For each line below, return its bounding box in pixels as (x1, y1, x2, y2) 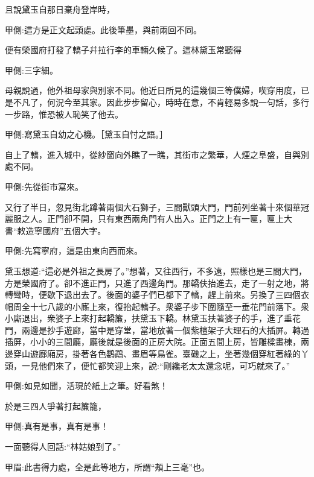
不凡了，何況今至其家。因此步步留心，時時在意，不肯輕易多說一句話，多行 (13, 95, 309, 108)
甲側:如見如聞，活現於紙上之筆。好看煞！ (5, 379, 168, 392)
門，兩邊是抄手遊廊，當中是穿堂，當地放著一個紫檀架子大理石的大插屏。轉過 (5, 323, 309, 336)
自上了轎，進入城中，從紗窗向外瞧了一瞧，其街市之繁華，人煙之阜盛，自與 (5, 148, 301, 160)
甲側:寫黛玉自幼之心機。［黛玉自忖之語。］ (5, 128, 168, 141)
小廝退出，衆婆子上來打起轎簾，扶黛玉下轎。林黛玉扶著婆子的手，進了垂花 (5, 312, 301, 324)
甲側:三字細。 (5, 63, 58, 76)
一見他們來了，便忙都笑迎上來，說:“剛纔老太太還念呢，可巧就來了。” (21, 359, 290, 371)
